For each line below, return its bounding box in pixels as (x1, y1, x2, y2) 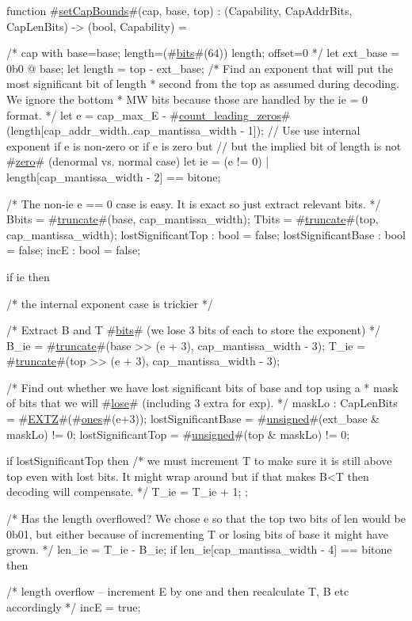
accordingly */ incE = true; (6, 599, 141, 615)
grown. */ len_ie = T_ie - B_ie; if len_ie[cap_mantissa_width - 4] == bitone (6, 541, 392, 558)
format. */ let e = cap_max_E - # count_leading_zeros (6, 106, 281, 123)
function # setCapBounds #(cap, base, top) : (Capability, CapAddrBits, (6, 2, 353, 18)
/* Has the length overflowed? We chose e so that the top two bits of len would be (6, 510, 406, 527)
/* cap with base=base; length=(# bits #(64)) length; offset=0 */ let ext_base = (6, 44, 400, 61)
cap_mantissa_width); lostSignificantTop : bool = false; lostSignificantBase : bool (6, 226, 406, 242)
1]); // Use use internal (247, 122, 360, 139)
